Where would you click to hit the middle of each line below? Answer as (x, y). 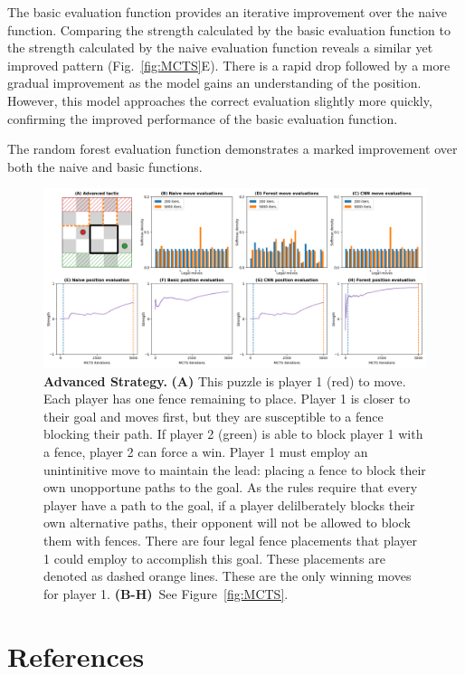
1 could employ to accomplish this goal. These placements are (214, 558)
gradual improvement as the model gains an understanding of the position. (214, 83)
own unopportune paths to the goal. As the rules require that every (231, 487)
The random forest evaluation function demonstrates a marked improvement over (232, 149)
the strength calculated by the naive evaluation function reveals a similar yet (220, 48)
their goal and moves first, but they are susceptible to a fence (214, 416)
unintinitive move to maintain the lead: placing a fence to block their (235, 469)
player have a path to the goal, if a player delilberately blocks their (229, 504)
